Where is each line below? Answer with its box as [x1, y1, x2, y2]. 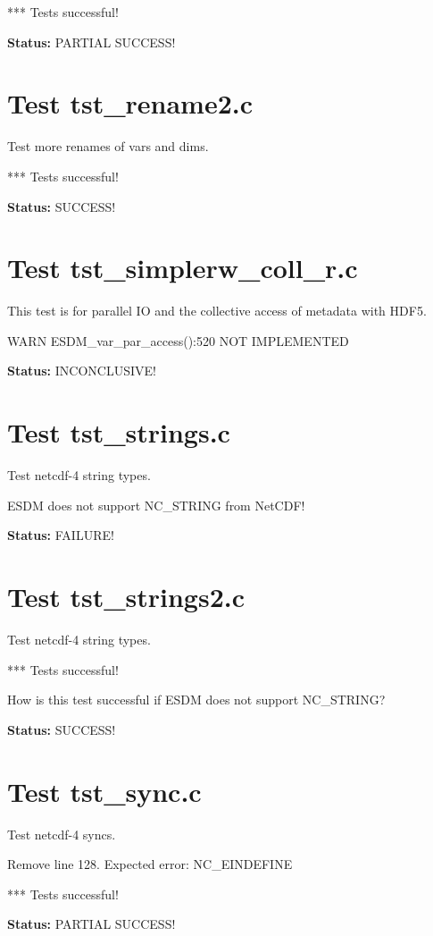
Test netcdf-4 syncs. [7, 824, 116, 843]
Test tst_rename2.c [7, 85, 253, 122]
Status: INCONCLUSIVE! [7, 361, 156, 380]
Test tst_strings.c [7, 414, 230, 451]
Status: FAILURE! [7, 526, 114, 544]
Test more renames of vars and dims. [7, 137, 209, 156]
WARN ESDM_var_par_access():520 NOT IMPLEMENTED [7, 331, 349, 350]
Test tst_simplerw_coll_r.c [7, 249, 358, 286]
